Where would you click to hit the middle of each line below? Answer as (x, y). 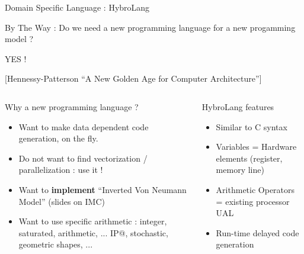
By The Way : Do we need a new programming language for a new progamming (150, 27)
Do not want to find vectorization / (83, 158)
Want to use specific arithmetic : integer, (93, 221)
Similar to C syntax (252, 126)
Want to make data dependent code (84, 126)
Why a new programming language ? (72, 106)
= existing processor (253, 201)
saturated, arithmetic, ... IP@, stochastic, (93, 232)
